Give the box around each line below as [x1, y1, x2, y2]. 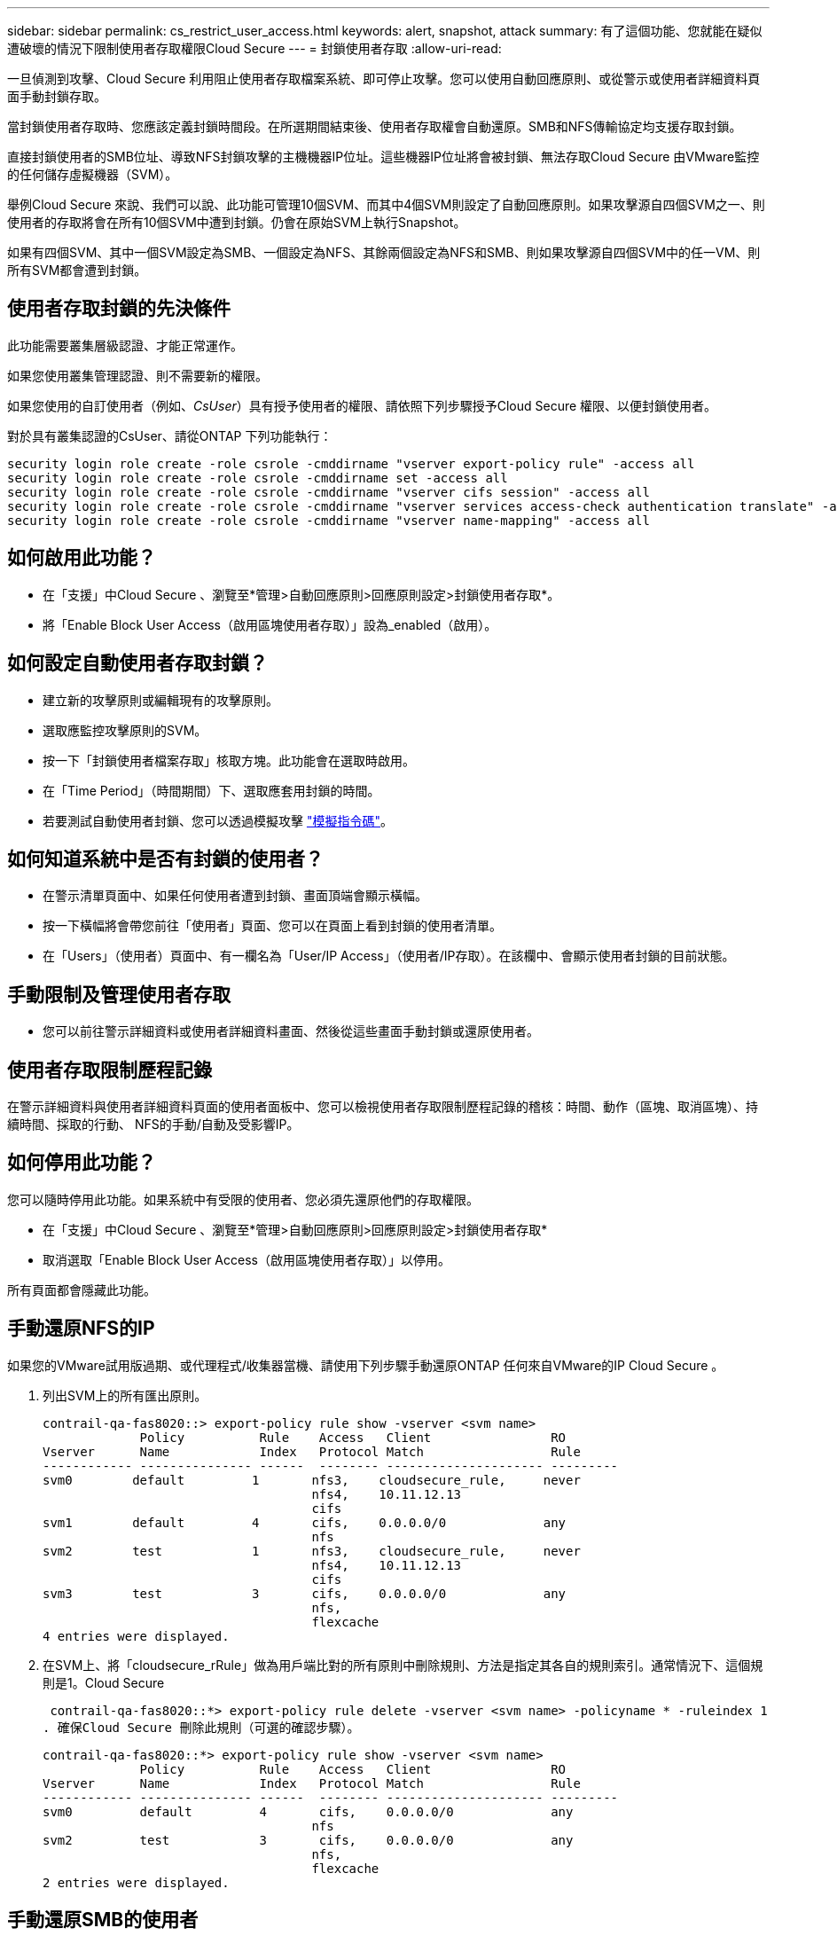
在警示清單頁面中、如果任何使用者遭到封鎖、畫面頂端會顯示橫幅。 [43, 888, 427, 904]
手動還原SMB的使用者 [7, 1909, 199, 1932]
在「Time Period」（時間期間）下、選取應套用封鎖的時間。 [43, 782, 380, 798]
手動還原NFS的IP [7, 1317, 155, 1340]
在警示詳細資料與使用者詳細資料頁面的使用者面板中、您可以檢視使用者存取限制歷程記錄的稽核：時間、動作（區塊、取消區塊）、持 [7, 1099, 758, 1115]
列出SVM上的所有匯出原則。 [43, 1387, 207, 1403]
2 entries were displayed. [43, 1875, 230, 1890]
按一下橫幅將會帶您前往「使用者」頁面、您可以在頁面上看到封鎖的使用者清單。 [43, 918, 502, 934]
